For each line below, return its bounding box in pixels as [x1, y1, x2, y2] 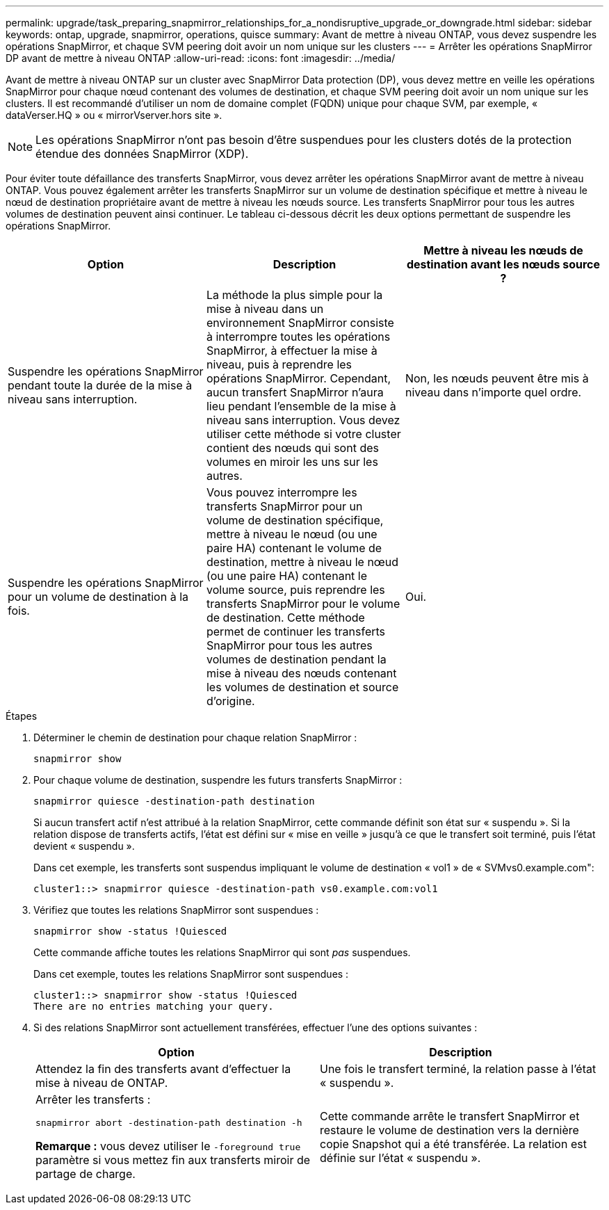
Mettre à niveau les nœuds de [423, 243, 583, 257]
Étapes [6, 710, 38, 722]
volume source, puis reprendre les [206, 583, 385, 597]
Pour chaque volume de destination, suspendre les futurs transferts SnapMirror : [33, 774, 403, 786]
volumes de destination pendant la [206, 652, 387, 666]
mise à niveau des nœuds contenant [206, 666, 397, 680]
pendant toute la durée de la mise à [8, 378, 193, 392]
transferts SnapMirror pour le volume [206, 597, 400, 611]
